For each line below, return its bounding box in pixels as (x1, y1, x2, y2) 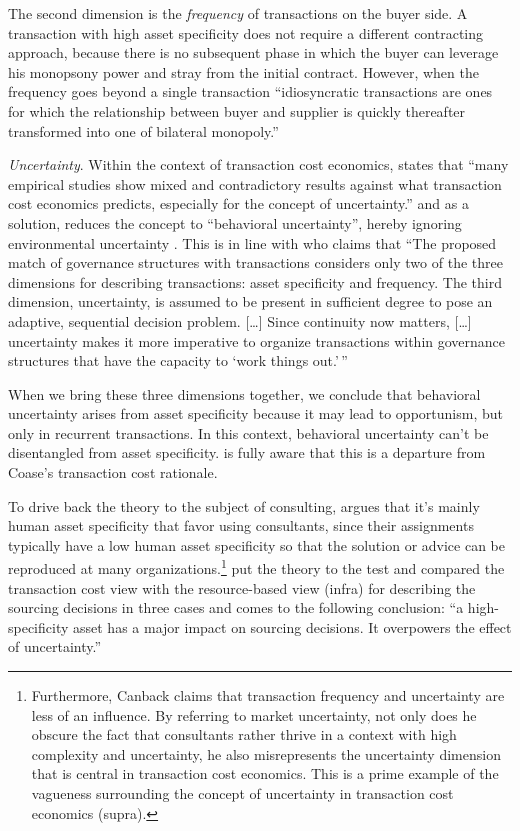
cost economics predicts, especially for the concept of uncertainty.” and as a (8, 193, 469, 214)
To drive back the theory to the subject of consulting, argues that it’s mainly (8, 495, 480, 516)
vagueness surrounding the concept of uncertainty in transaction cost (31, 783, 454, 804)
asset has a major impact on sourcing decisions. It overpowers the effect (73, 616, 512, 637)
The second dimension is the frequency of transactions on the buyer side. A (8, 3, 468, 23)
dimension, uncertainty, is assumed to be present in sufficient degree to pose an (8, 291, 493, 312)
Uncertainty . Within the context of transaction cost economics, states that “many (8, 154, 509, 175)
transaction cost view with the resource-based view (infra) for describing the (8, 577, 476, 598)
